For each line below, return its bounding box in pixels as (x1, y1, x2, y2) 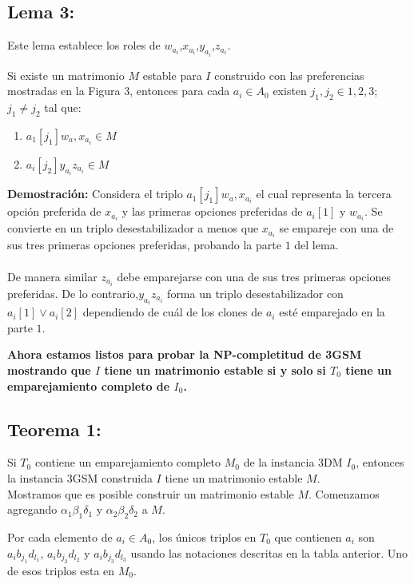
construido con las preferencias (214, 66, 364, 83)
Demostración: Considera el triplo (7, 185, 183, 202)
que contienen (274, 528, 342, 545)
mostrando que (7, 361, 91, 378)
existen (273, 82, 307, 99)
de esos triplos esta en (7, 562, 115, 578)
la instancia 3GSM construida (7, 469, 153, 486)
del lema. (294, 236, 339, 253)
